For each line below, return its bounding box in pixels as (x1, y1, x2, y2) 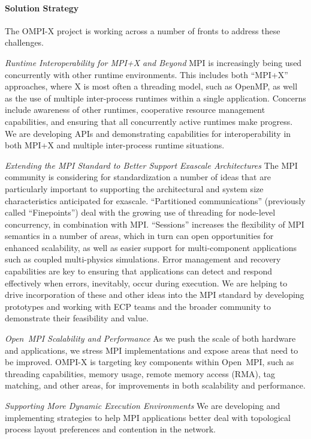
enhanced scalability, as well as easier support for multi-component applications (5, 241, 297, 253)
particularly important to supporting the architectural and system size (5, 182, 264, 195)
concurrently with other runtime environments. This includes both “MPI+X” (5, 68, 288, 80)
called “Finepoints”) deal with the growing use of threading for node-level (5, 206, 276, 219)
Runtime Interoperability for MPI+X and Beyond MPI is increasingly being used (5, 56, 302, 68)
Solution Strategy (5, 1, 79, 14)
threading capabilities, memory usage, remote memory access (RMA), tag (5, 367, 275, 380)
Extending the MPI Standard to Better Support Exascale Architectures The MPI (5, 159, 298, 171)
